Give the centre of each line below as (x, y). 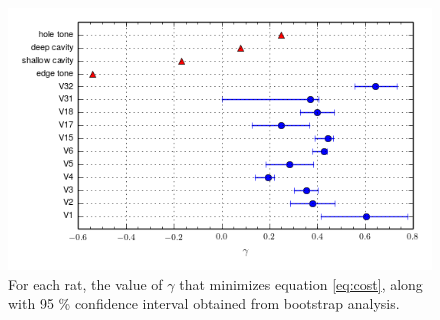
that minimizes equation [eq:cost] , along (301, 283)
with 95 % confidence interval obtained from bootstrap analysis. (204, 303)
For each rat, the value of (85, 283)
